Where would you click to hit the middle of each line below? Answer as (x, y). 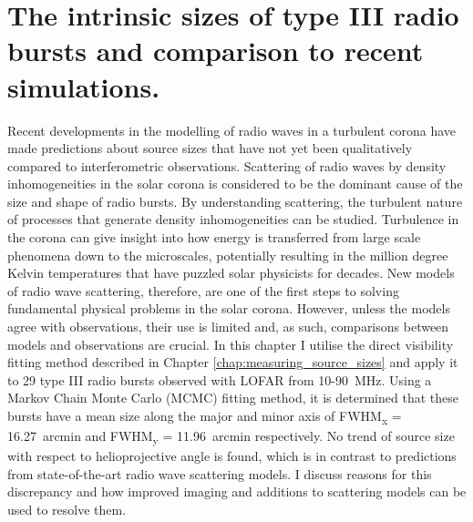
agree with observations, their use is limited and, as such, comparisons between (228, 327)
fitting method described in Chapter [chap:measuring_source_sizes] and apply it (233, 362)
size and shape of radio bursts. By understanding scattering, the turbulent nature (235, 201)
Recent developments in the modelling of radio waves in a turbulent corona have (231, 130)
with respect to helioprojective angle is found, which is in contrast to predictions (232, 456)
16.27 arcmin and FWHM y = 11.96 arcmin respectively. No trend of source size (231, 437)
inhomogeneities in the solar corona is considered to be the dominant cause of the (235, 184)
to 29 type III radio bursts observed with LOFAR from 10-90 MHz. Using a (220, 379)
